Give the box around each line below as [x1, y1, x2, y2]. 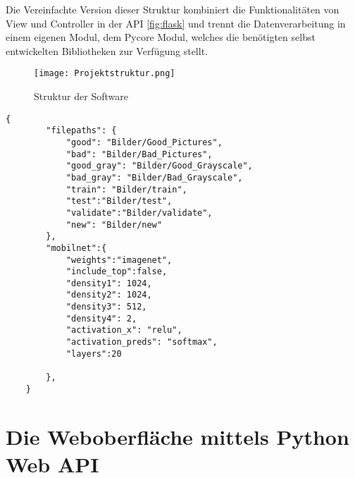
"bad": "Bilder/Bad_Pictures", [66, 149, 213, 159]
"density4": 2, [66, 313, 137, 324]
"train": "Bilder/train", [66, 184, 187, 195]
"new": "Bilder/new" [66, 219, 162, 230]
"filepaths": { [46, 125, 117, 136]
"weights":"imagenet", [66, 255, 173, 265]
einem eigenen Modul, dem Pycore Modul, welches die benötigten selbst [6, 30, 316, 44]
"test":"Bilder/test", [66, 196, 173, 207]
